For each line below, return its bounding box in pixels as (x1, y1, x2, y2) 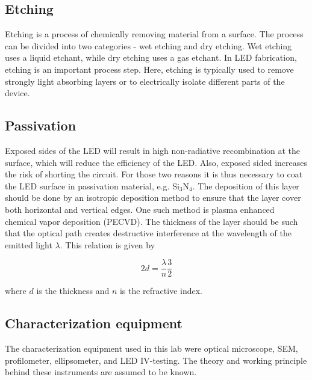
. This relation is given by (60, 238, 155, 251)
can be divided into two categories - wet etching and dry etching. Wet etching (5, 39, 292, 52)
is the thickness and (36, 284, 110, 297)
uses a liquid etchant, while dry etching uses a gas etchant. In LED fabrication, (5, 51, 297, 64)
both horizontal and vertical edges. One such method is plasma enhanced (5, 203, 275, 215)
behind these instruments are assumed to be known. (5, 366, 197, 378)
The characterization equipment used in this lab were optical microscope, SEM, (5, 342, 298, 355)
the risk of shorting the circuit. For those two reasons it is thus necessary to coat (5, 168, 303, 180)
